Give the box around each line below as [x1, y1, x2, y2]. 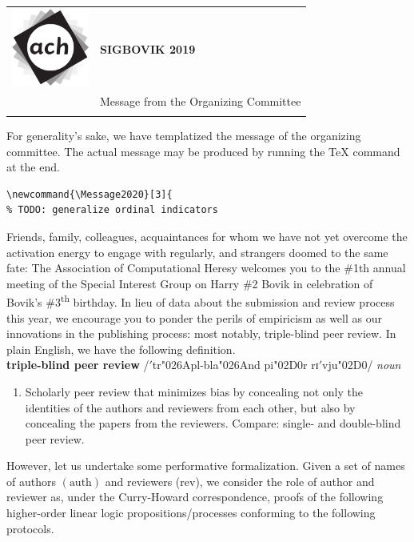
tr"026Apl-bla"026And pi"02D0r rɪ [152, 356, 319, 373]
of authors [6, 472, 56, 489]
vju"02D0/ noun [321, 356, 401, 373]
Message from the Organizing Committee [100, 92, 301, 109]
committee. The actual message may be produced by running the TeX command [6, 143, 400, 159]
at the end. [6, 159, 60, 175]
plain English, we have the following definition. [6, 340, 236, 357]
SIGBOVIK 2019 [100, 40, 196, 57]
